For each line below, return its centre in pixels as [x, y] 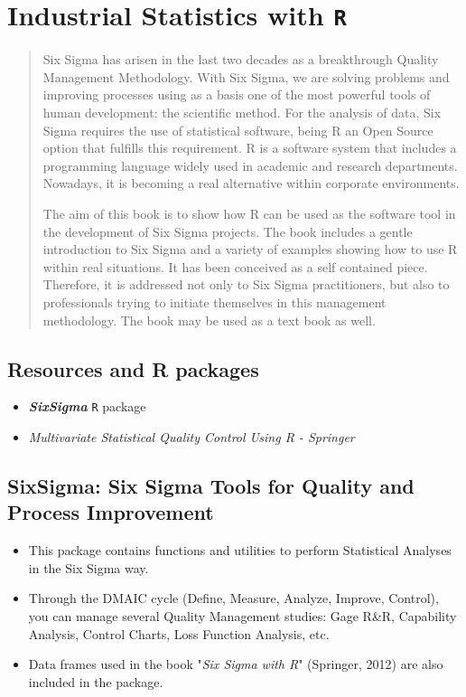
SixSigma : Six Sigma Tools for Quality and [211, 485]
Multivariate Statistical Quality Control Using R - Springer [191, 437]
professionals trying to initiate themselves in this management [214, 301]
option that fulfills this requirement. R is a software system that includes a [250, 148]
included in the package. [96, 681]
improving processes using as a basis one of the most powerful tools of [237, 94]
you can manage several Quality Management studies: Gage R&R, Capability [242, 615]
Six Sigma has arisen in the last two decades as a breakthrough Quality [241, 59]
